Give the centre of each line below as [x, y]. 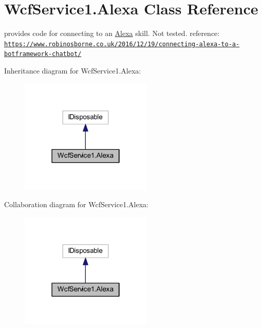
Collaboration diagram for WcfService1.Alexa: [76, 204]
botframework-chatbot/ [43, 54]
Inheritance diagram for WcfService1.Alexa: [73, 71]
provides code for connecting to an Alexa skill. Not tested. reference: [112, 33]
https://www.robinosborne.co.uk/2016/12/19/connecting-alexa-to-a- [122, 44]
